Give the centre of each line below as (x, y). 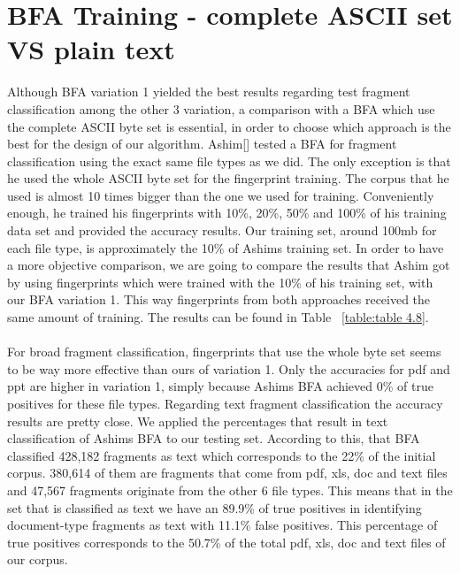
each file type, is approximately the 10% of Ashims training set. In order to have (226, 247)
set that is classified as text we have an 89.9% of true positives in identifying (215, 507)
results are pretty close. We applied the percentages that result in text (198, 421)
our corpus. (38, 559)
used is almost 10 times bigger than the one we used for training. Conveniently (221, 195)
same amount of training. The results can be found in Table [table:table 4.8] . (218, 317)
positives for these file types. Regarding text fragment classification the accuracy (225, 403)
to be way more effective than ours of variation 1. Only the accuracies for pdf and (229, 368)
